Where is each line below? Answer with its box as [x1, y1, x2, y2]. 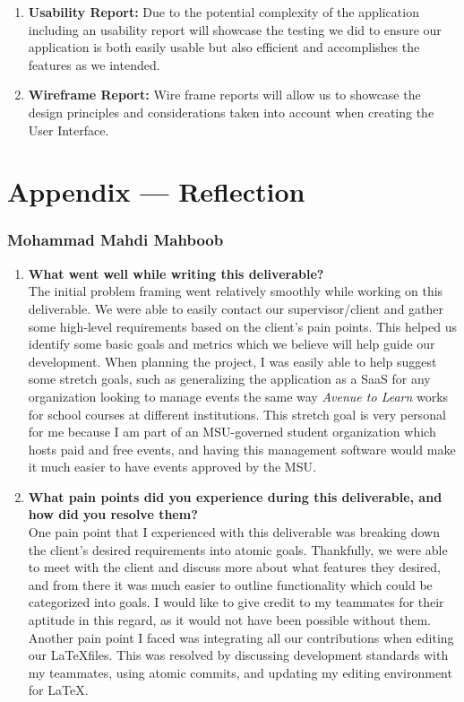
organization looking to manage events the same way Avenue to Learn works [28, 386, 449, 405]
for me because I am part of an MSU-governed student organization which [28, 422, 436, 441]
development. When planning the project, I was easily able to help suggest [28, 351, 437, 370]
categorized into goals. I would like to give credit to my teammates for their [28, 593, 444, 611]
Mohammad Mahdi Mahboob [7, 229, 224, 251]
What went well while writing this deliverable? [28, 264, 324, 282]
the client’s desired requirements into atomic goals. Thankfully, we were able [28, 540, 448, 559]
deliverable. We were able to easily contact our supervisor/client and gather [28, 299, 444, 317]
